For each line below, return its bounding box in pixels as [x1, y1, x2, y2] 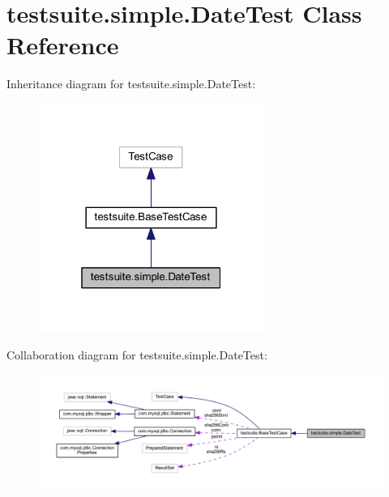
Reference [6, 28, 119, 62]
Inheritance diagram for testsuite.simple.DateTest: [6, 75, 256, 92]
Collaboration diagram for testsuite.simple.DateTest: [6, 346, 267, 363]
